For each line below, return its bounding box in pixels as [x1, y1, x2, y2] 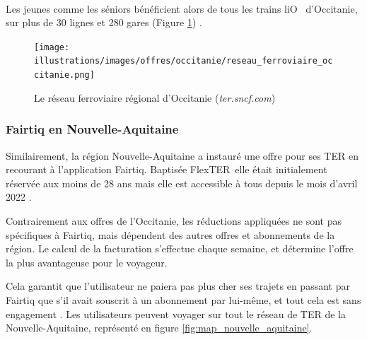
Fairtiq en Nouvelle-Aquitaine [6, 120, 179, 138]
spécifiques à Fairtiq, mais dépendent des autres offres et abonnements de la [6, 227, 335, 242]
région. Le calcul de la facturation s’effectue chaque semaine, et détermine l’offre [6, 241, 354, 256]
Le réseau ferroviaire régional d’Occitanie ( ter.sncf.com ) [34, 90, 276, 105]
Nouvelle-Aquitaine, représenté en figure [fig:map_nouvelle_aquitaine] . [6, 320, 313, 335]
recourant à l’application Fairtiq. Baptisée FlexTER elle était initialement [6, 162, 327, 177]
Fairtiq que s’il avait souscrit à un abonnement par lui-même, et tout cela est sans [6, 292, 361, 307]
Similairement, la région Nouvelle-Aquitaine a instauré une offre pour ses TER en [6, 148, 359, 163]
